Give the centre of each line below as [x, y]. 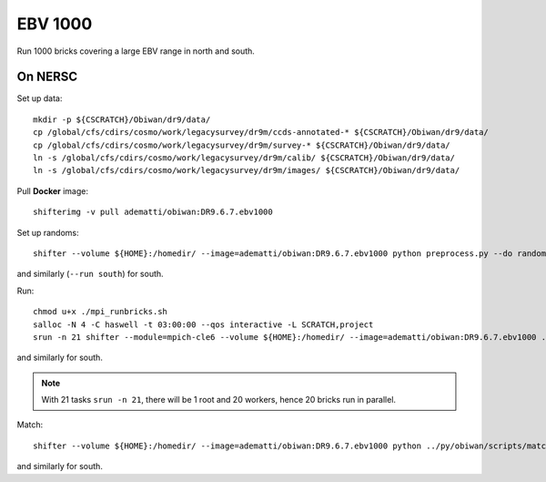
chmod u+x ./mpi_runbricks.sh [101, 312]
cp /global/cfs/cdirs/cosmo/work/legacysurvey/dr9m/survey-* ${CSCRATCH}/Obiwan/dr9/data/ [242, 145]
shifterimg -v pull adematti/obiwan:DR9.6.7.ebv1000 [153, 212]
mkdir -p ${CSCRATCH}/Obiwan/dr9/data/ [122, 119]
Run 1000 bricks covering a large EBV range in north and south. [136, 51]
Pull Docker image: [52, 190]
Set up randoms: [48, 232]
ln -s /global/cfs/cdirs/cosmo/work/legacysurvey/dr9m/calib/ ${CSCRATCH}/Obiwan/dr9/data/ [244, 158]
